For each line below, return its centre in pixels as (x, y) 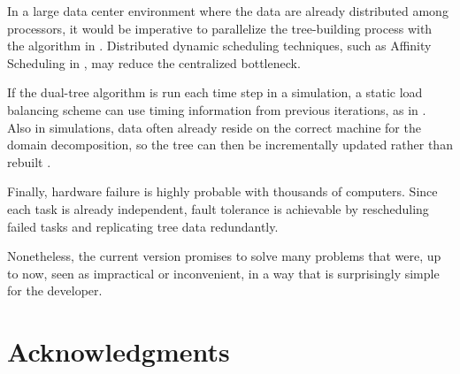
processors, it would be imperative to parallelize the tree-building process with (220, 28)
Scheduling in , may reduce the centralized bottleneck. (154, 62)
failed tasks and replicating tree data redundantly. (143, 226)
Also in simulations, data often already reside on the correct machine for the (214, 127)
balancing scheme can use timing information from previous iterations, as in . (217, 109)
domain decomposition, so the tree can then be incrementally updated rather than (230, 145)
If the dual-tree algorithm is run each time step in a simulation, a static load (215, 92)
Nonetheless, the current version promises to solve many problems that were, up (224, 256)
